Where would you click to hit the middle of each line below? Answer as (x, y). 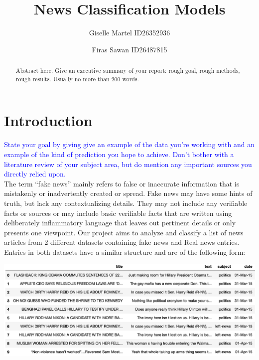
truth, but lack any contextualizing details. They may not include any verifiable (126, 203)
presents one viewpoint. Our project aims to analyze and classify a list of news (124, 232)
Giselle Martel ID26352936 (129, 33)
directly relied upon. (35, 174)
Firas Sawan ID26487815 (129, 49)
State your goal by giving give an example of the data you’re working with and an (129, 144)
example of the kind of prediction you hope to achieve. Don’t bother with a (119, 154)
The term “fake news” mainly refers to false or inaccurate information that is (122, 183)
